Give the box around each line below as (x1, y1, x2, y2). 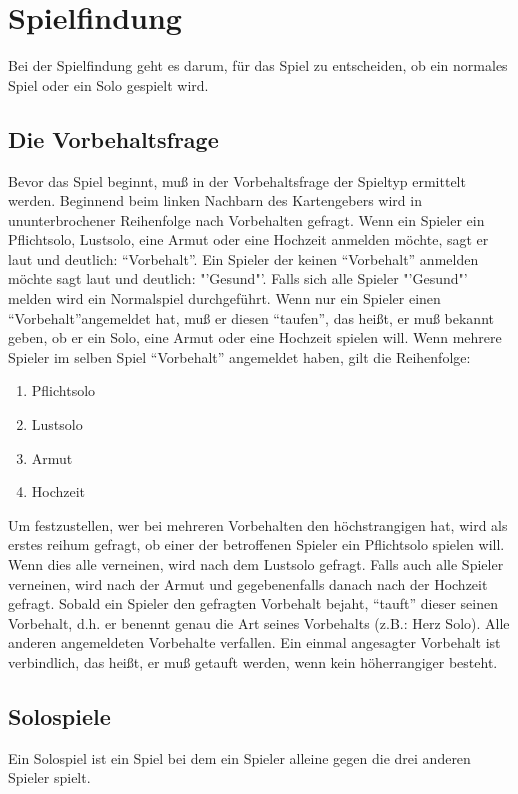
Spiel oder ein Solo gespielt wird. (8, 74, 209, 95)
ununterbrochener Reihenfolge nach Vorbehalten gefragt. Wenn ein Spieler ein (8, 209, 485, 230)
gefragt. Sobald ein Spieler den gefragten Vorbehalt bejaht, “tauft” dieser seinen (8, 593, 499, 614)
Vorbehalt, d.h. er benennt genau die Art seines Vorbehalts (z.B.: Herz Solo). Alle (8, 612, 510, 633)
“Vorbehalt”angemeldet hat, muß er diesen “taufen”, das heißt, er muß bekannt (8, 307, 494, 328)
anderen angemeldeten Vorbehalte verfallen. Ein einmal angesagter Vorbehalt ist (8, 632, 501, 653)
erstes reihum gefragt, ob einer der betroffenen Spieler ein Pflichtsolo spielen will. (8, 534, 505, 555)
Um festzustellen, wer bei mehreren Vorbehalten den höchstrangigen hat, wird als (8, 514, 508, 535)
